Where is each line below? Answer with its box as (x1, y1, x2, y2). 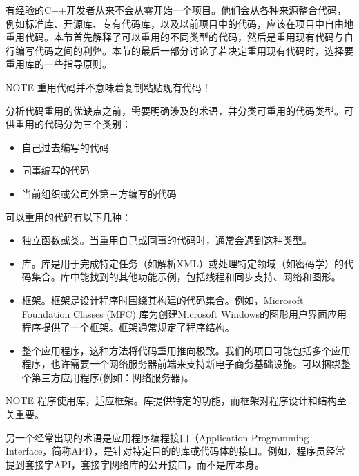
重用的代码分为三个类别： (14, 117, 131, 131)
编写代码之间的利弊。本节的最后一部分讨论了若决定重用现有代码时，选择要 (14, 43, 353, 57)
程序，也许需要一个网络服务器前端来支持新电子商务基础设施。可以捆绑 (21, 356, 341, 371)
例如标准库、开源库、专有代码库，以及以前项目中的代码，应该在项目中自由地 (6, 16, 353, 30)
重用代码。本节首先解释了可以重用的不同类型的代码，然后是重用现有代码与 (6, 30, 344, 44)
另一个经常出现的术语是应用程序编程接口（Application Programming (6, 430, 309, 444)
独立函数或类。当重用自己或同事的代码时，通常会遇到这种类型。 (21, 233, 312, 247)
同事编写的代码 (21, 163, 90, 178)
